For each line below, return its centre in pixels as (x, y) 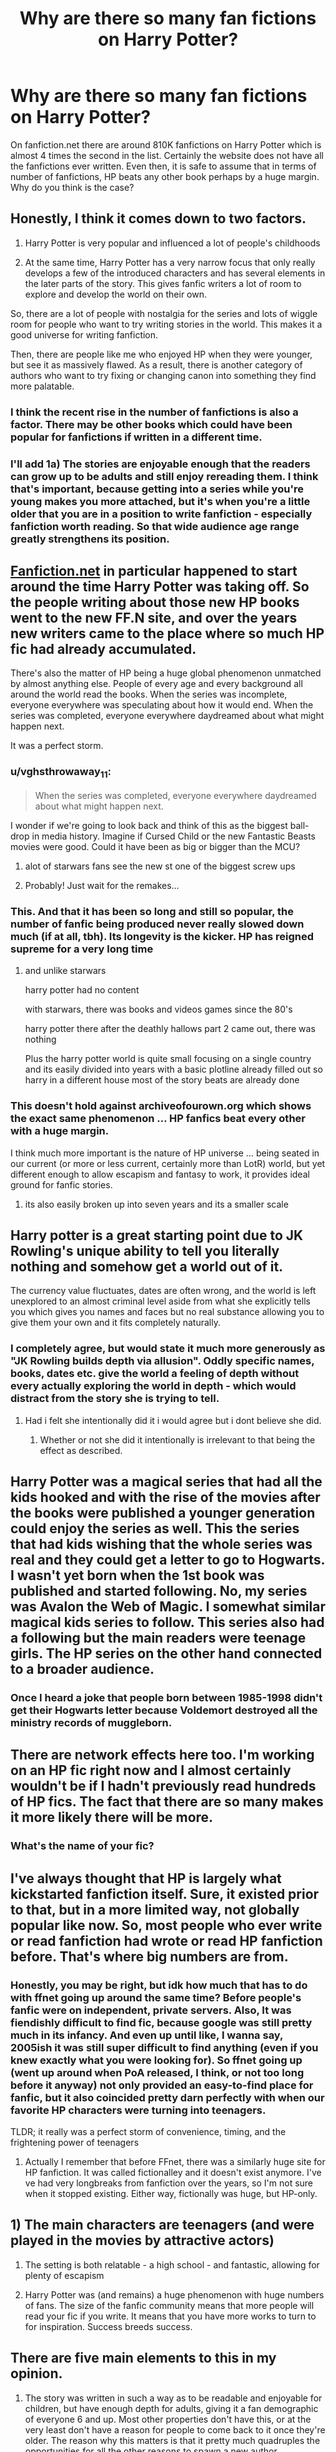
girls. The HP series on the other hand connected (166, 1653)
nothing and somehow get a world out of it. (147, 1266)
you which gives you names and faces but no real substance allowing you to (167, 1312)
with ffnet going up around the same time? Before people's (156, 1997)
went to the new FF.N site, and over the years (154, 617)
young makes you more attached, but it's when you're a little (160, 501)
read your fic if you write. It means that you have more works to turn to (170, 2316)
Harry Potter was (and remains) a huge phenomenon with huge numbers (174, 2294)
